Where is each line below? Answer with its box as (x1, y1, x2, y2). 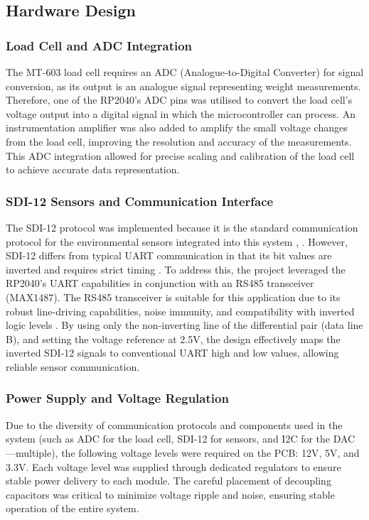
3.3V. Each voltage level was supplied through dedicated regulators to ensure (6, 459, 341, 474)
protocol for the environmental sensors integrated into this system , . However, (6, 234, 348, 249)
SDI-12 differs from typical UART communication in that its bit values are (6, 248, 332, 263)
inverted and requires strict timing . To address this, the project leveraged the (6, 261, 346, 276)
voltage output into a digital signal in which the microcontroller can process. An (6, 106, 355, 121)
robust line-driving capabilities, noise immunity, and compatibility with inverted (6, 303, 355, 318)
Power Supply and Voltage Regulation (6, 389, 229, 407)
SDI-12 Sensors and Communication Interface (6, 192, 274, 210)
